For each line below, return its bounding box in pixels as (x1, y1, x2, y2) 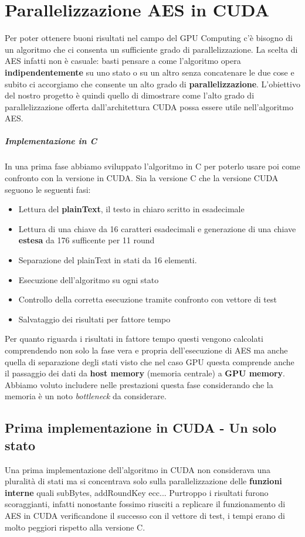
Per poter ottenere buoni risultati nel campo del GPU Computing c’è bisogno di (5, 32, 293, 44)
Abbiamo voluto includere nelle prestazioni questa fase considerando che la (5, 378, 273, 390)
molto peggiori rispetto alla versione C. (5, 521, 145, 533)
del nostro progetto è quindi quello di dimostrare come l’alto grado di (5, 89, 255, 101)
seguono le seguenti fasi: (5, 183, 91, 195)
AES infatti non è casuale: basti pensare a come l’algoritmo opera (5, 55, 241, 67)
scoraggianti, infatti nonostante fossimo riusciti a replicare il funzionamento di (5, 498, 286, 510)
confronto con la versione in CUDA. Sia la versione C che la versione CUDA (5, 172, 279, 184)
